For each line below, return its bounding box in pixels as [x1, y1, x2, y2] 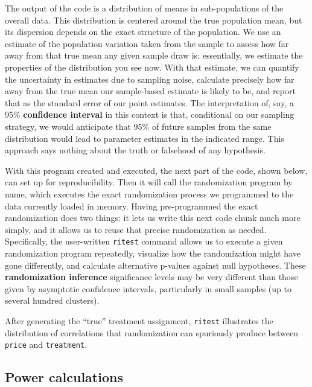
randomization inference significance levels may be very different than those [5, 270, 298, 283]
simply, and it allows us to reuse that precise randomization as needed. [5, 223, 267, 235]
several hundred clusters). [5, 294, 100, 307]
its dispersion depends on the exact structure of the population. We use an [5, 25, 281, 38]
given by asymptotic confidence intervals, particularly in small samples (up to [5, 282, 291, 295]
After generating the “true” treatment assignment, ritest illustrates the [5, 314, 273, 327]
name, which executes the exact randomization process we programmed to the [5, 187, 294, 200]
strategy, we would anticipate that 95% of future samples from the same [5, 120, 272, 132]
